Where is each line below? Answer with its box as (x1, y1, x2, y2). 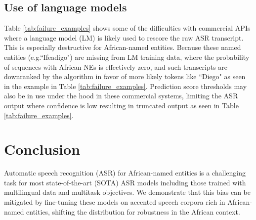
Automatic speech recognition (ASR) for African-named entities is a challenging (4, 168, 246, 178)
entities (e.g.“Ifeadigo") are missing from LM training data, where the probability (4, 51, 250, 62)
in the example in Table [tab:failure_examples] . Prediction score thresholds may (4, 81, 247, 91)
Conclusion (4, 139, 81, 159)
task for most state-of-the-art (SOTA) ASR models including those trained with (4, 177, 246, 187)
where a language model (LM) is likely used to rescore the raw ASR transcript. (4, 32, 244, 43)
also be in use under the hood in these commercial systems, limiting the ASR (4, 90, 238, 101)
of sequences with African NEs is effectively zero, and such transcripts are (4, 61, 227, 72)
